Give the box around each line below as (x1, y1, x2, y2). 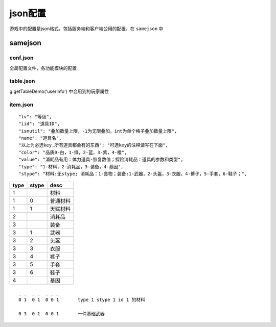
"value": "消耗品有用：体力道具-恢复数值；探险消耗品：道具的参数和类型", (18, 157, 183, 163)
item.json (9, 101, 34, 108)
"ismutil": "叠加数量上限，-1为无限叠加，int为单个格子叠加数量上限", (18, 128, 177, 134)
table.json (9, 78, 35, 85)
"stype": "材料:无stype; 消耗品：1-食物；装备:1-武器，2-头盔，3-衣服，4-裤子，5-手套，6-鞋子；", (18, 171, 247, 177)
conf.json (9, 54, 34, 61)
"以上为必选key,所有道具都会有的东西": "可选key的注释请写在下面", (18, 142, 169, 148)
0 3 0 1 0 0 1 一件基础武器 (18, 311, 105, 317)
